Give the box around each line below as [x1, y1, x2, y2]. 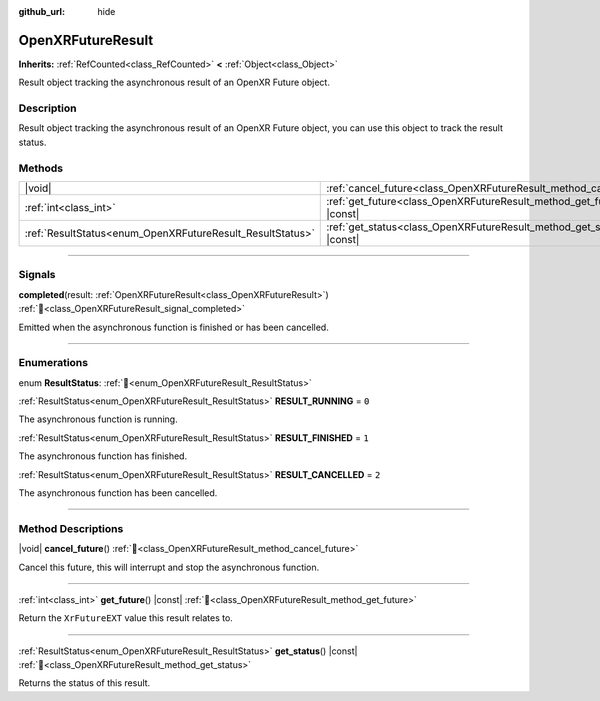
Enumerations [18, 356, 89, 370]
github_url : [18, 6, 65, 17]
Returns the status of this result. [18, 677, 151, 689]
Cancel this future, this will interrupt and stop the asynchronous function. [18, 561, 320, 573]
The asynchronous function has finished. [18, 450, 188, 462]
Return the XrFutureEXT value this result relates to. [18, 612, 234, 624]
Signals [18, 268, 56, 282]
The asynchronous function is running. [18, 413, 179, 425]
